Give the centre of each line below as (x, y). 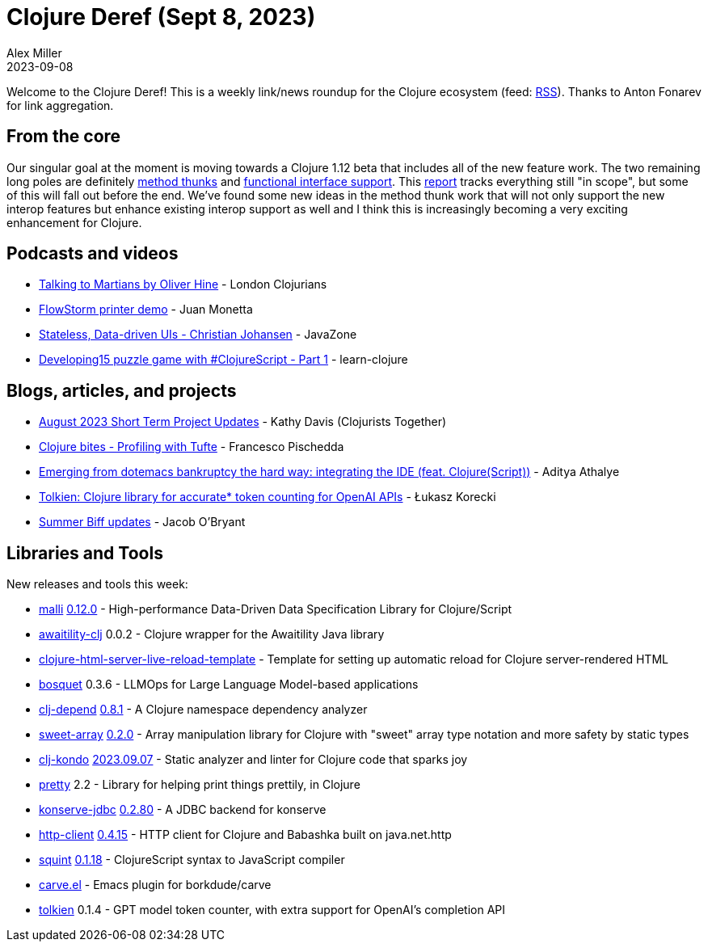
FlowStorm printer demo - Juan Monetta (146, 310)
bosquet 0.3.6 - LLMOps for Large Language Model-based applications (229, 685)
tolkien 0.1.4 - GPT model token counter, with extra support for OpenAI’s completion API (272, 910)
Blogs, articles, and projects (122, 390)
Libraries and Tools (85, 553)
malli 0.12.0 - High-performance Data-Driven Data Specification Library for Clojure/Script (276, 609)
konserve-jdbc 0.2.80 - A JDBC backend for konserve (183, 810)
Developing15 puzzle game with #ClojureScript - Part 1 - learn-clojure (223, 360)
